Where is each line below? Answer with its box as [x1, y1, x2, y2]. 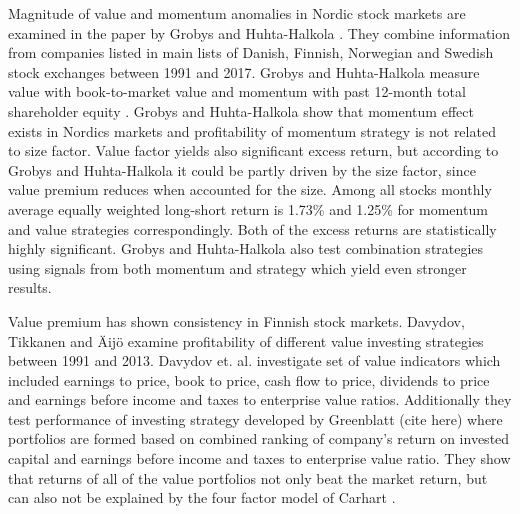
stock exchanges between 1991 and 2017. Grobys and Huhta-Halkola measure [8, 61, 480, 82]
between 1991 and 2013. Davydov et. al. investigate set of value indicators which [8, 350, 501, 371]
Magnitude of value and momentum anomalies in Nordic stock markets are [8, 3, 466, 23]
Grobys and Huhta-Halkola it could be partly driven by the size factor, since [8, 159, 476, 180]
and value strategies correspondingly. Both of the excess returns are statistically [8, 218, 497, 239]
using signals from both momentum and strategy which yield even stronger [8, 257, 467, 278]
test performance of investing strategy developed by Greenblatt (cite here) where [8, 408, 503, 429]
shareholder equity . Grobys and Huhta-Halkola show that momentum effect [8, 100, 474, 121]
